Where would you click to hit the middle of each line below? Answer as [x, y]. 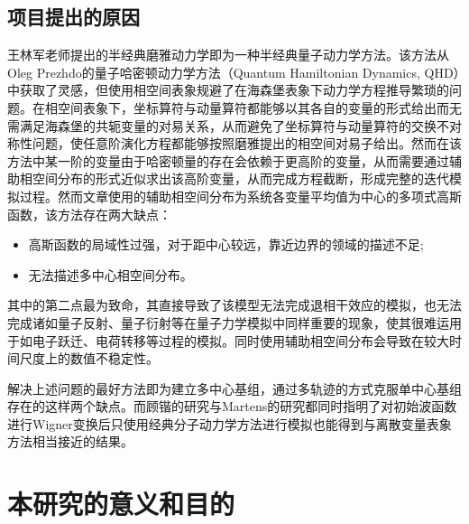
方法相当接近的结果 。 [70, 441]
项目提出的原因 [74, 17]
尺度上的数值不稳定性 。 [89, 358]
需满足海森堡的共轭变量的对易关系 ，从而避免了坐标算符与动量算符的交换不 [228, 125]
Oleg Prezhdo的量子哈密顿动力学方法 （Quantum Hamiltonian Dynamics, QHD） [234, 72]
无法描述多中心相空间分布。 [110, 274]
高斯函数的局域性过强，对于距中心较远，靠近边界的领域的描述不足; [226, 244]
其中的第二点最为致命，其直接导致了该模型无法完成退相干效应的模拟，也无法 [234, 305]
